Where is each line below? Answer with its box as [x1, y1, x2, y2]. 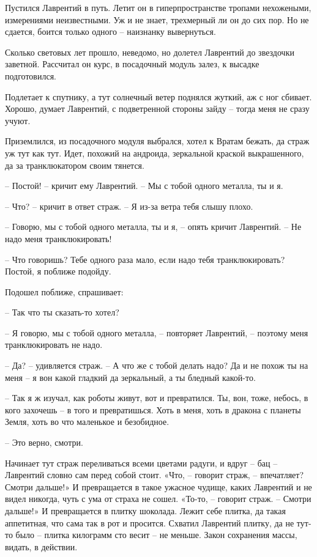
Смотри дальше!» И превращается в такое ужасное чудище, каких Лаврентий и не [5, 480, 312, 493]
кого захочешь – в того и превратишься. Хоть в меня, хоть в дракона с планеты [5, 403, 301, 416]
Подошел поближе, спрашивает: [5, 285, 124, 298]
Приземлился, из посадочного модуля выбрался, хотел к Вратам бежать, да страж [5, 135, 310, 147]
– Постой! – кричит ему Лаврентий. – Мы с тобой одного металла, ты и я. [5, 179, 283, 192]
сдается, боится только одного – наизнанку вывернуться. [5, 25, 216, 38]
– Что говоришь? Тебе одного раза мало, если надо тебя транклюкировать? [5, 253, 285, 265]
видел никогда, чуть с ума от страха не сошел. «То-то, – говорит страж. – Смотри [5, 492, 311, 505]
